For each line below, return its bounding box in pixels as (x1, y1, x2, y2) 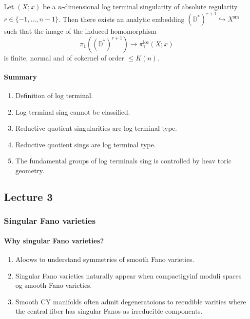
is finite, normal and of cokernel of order (4, 52, 124, 62)
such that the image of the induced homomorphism (4, 26, 156, 36)
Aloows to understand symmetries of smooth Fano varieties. (15, 254, 194, 264)
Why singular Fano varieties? (4, 235, 104, 245)
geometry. (15, 165, 44, 176)
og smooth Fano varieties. (15, 280, 92, 290)
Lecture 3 (4, 189, 53, 204)
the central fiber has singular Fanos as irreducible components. (15, 306, 203, 316)
